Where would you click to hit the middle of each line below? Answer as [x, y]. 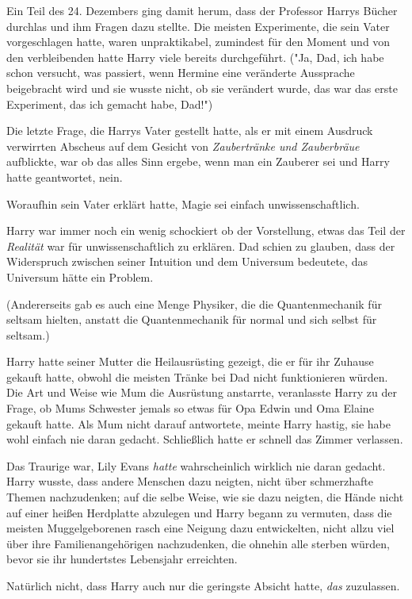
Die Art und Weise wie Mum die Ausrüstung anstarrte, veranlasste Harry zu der [202, 392]
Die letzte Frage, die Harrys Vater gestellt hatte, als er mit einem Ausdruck [190, 131]
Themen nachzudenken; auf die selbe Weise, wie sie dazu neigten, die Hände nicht [205, 497]
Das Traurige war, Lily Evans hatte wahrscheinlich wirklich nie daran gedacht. [196, 465]
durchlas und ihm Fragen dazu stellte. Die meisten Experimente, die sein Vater [198, 26]
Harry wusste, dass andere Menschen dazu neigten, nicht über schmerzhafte [190, 481]
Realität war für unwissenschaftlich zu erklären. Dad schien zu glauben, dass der [201, 246]
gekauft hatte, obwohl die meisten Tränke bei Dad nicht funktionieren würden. [197, 376]
